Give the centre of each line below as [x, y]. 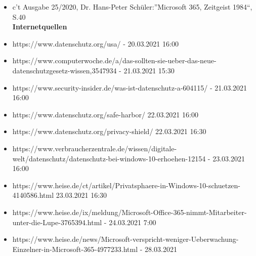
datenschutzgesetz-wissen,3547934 [65, 70]
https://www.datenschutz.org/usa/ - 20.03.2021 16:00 [95, 43]
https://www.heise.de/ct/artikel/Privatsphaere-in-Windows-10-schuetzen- [126, 185]
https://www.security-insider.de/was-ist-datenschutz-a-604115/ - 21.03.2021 [130, 87]
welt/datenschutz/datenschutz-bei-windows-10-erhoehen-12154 [109, 158]
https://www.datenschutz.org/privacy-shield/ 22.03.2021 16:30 [109, 131]
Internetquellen [40, 27]
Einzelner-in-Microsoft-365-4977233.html [75, 249]
